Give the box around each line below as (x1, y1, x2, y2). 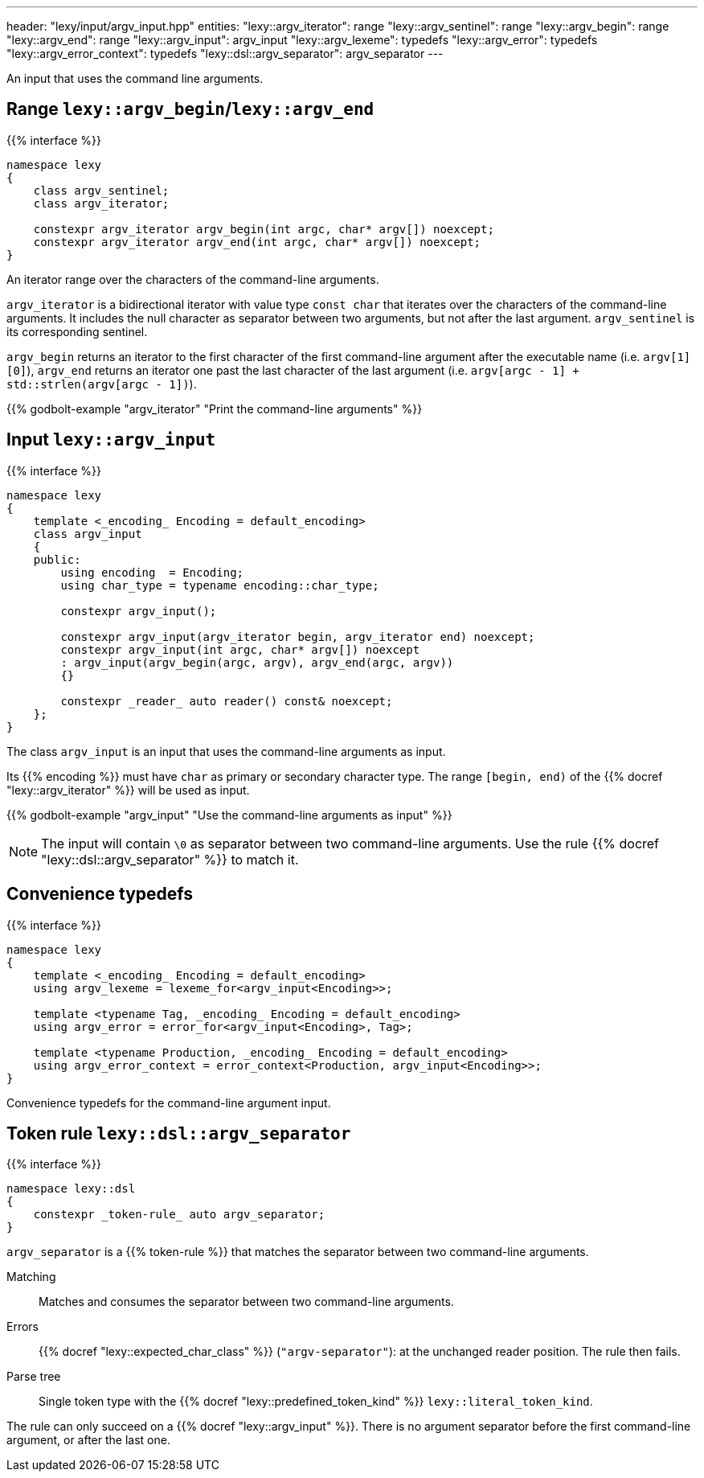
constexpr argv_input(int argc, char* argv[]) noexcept (60, 643, 420, 656)
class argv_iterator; (33, 196, 170, 210)
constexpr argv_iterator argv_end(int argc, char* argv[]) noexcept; (33, 235, 481, 248)
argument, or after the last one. (6, 1433, 170, 1447)
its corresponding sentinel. (6, 324, 148, 339)
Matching (6, 1270, 56, 1284)
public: (33, 552, 81, 566)
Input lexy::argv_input (6, 429, 216, 450)
